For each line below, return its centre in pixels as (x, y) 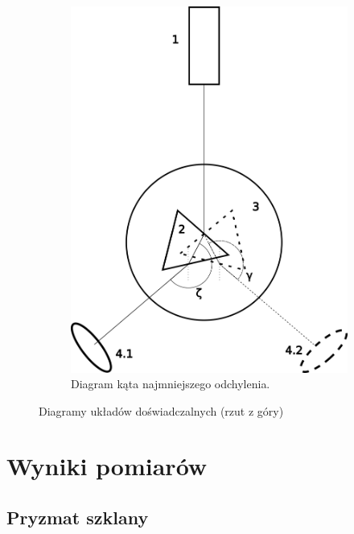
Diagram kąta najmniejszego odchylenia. (171, 384)
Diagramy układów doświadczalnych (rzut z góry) (161, 410)
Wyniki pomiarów (107, 466)
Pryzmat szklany (78, 517)
